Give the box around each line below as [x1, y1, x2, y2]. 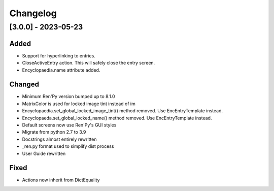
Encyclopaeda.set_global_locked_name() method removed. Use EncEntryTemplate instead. [22, 115, 212, 121]
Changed [9, 80, 39, 89]
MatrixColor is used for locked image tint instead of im [22, 101, 135, 107]
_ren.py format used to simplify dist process [22, 143, 114, 149]
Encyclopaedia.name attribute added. [22, 67, 100, 73]
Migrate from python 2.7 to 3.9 [22, 129, 86, 135]
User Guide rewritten [22, 150, 66, 156]
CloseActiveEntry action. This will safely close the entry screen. [22, 60, 155, 66]
